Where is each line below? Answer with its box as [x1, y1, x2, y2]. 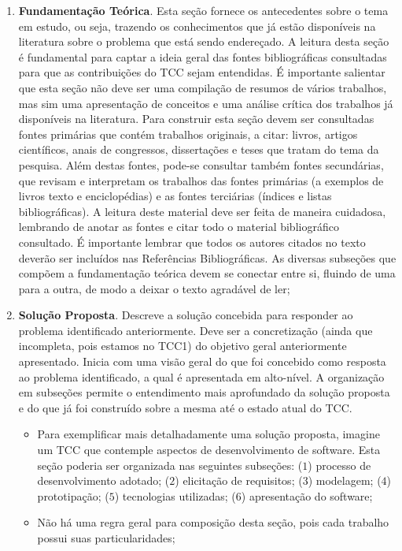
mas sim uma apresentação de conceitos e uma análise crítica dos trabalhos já [18, 95, 393, 111]
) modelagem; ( [308, 472, 382, 489]
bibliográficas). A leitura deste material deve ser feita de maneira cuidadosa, [18, 203, 386, 219]
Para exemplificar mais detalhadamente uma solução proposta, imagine [37, 426, 380, 442]
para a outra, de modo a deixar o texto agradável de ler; [18, 280, 290, 296]
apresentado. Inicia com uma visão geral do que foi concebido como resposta [18, 353, 386, 370]
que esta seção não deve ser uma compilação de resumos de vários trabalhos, [18, 79, 387, 95]
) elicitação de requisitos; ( [175, 472, 303, 489]
